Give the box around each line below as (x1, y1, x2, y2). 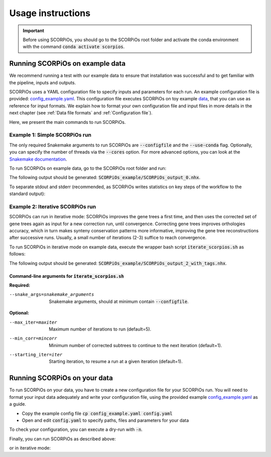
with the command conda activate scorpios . (23, 44, 125, 50)
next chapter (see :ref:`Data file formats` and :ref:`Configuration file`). (9, 110, 153, 116)
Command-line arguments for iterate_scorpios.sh (9, 273, 124, 279)
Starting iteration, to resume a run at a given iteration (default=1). (49, 359, 183, 365)
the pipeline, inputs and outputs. (9, 79, 76, 85)
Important (23, 28, 45, 34)
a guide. (9, 401, 26, 407)
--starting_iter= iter (9, 352, 63, 358)
